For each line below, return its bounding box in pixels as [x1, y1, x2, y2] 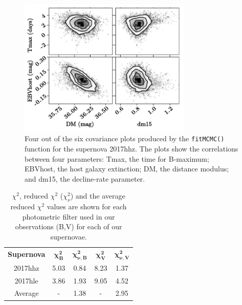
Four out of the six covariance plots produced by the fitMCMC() [25, 133, 225, 144]
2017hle [14, 275, 38, 286]
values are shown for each [47, 201, 127, 212]
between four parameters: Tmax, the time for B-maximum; [25, 153, 209, 164]
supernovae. [50, 231, 87, 242]
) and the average [70, 190, 125, 201]
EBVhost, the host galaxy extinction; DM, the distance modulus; [25, 163, 229, 174]
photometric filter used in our [22, 211, 115, 222]
